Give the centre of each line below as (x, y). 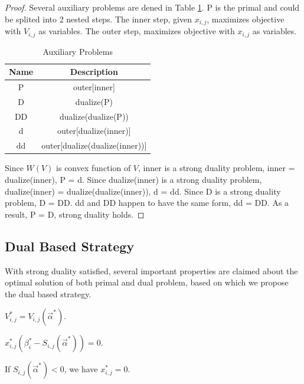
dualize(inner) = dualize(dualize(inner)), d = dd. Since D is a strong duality (143, 191)
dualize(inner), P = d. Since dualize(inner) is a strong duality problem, (133, 179)
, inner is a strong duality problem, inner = (217, 168)
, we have (81, 369)
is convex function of (94, 168)
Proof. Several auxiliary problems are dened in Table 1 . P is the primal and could (152, 7)
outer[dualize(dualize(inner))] (94, 145)
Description (94, 72)
